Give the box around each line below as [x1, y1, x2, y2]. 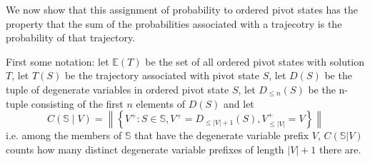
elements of [136, 96, 186, 111]
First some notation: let [6, 54, 109, 69]
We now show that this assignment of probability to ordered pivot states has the [6, 2, 358, 16]
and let [224, 96, 254, 111]
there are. [319, 141, 361, 156]
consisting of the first [31, 96, 124, 111]
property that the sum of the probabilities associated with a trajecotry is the [6, 16, 342, 31]
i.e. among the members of [6, 128, 122, 143]
